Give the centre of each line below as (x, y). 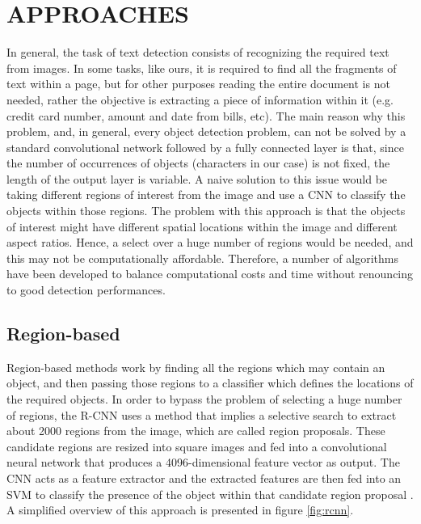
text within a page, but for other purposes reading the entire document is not (198, 84)
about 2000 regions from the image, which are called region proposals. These (196, 431)
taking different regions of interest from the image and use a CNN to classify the (206, 194)
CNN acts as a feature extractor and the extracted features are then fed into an (204, 478)
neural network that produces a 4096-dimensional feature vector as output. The (203, 462)
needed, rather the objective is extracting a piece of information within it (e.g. (200, 99)
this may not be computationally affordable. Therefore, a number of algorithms (202, 258)
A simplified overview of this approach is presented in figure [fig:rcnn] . (180, 510)
